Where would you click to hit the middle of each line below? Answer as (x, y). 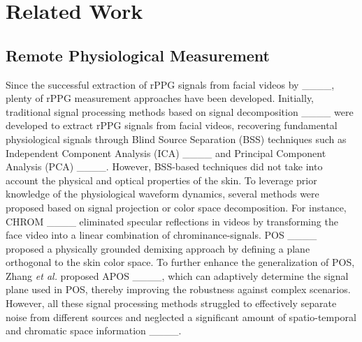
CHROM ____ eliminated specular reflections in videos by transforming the (172, 221)
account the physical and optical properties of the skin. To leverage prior (161, 180)
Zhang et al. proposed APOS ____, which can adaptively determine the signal (177, 275)
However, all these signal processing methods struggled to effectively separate (171, 303)
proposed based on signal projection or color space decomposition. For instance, (176, 207)
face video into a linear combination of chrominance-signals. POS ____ (161, 235)
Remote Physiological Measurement (138, 55)
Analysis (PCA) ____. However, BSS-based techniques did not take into (164, 166)
